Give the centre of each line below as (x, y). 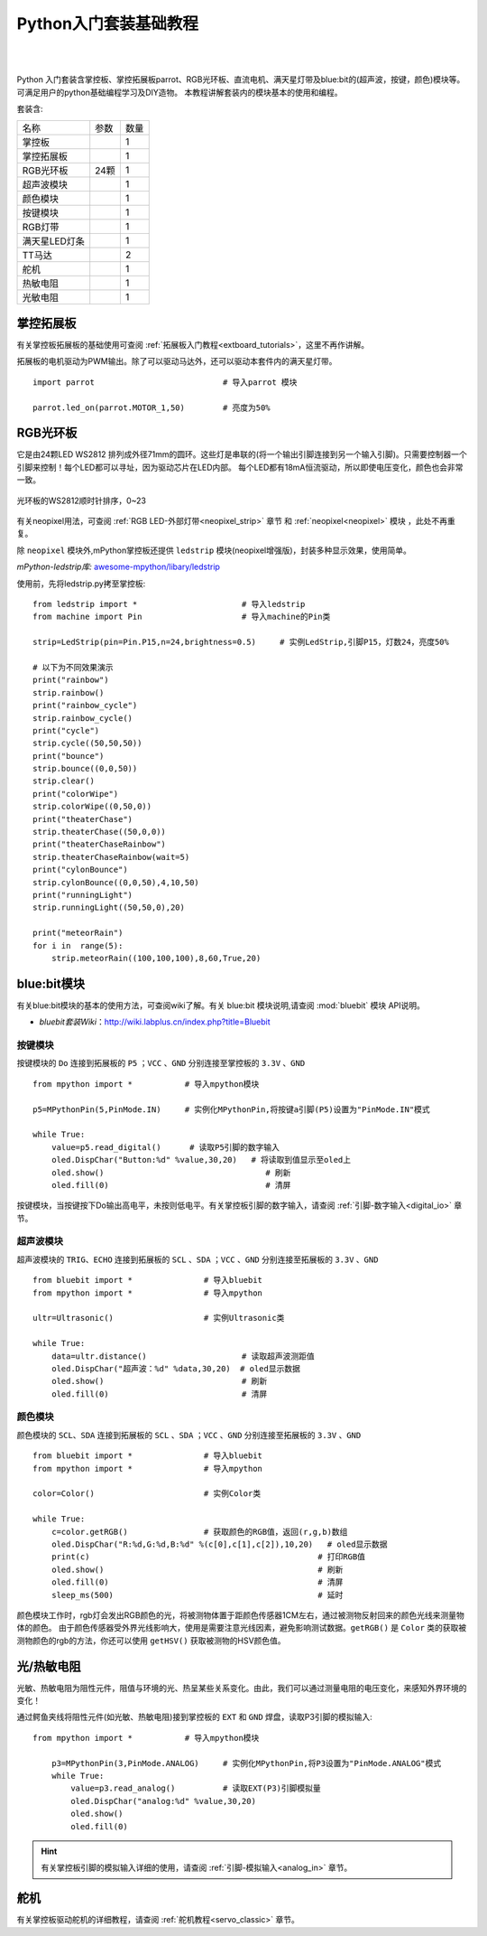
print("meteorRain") (78, 933)
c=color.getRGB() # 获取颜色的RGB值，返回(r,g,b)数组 (199, 1532)
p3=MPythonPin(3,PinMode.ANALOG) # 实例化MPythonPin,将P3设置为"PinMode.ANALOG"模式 (246, 1763)
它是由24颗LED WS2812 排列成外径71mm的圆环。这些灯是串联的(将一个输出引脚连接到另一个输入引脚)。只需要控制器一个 (242, 454)
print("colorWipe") (76, 794)
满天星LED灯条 (53, 241)
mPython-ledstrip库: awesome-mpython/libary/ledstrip (119, 567)
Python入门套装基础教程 (107, 23)
